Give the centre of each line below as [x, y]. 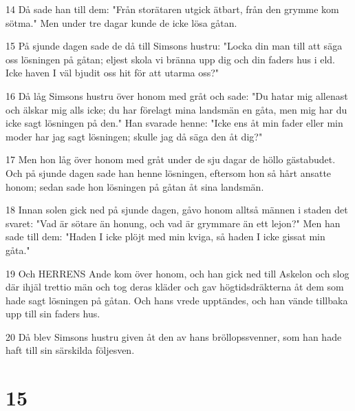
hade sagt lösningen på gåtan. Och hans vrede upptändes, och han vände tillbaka [177, 300]
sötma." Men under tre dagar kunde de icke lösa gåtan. [121, 22]
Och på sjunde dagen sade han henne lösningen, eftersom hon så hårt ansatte [169, 172]
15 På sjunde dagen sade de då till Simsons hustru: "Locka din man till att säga [174, 46]
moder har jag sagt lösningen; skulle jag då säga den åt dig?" [134, 136]
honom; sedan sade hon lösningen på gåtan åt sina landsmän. [135, 186]
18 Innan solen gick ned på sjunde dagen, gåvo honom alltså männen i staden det [177, 210]
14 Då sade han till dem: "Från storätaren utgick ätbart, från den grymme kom [172, 9]
